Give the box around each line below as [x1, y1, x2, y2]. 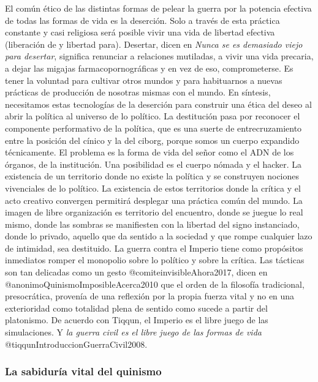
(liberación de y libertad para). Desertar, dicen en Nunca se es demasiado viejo [5, 37, 303, 50]
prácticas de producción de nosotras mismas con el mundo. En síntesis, [5, 86, 271, 99]
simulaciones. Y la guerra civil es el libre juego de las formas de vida [5, 326, 262, 339]
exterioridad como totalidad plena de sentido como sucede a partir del [5, 301, 268, 314]
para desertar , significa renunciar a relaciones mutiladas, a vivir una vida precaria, [5, 50, 314, 62]
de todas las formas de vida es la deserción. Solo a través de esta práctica [5, 13, 280, 26]
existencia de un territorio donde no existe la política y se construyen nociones [5, 170, 300, 182]
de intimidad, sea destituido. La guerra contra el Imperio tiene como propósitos [5, 241, 303, 254]
